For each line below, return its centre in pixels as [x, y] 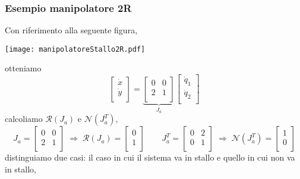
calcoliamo [24, 119]
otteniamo [23, 68]
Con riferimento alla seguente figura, [71, 30]
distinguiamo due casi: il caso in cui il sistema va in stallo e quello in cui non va [150, 157]
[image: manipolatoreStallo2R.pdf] [75, 49]
